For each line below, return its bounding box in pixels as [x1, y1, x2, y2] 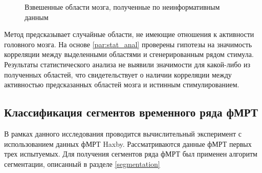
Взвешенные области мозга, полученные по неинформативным [25, 2, 220, 12]
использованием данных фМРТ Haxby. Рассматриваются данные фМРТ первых [4, 138, 252, 149]
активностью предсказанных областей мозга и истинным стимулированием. [4, 79, 239, 90]
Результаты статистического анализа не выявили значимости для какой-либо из [4, 59, 250, 69]
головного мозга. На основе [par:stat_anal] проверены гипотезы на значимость [4, 39, 252, 49]
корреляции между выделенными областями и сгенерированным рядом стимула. [4, 49, 254, 60]
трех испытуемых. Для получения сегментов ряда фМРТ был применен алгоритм [4, 148, 257, 159]
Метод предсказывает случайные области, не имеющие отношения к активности [4, 29, 254, 40]
